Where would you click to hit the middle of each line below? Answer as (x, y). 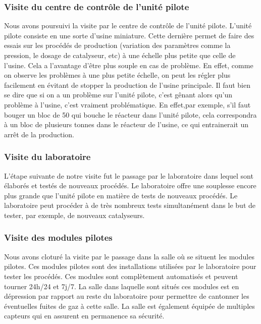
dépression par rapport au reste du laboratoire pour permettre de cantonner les (127, 296)
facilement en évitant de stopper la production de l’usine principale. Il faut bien (127, 85)
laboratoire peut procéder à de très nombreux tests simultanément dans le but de (130, 205)
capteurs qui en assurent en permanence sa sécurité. (84, 316)
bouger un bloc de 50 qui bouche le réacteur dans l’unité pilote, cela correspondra (130, 114)
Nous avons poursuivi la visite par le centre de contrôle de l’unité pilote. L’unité (128, 25)
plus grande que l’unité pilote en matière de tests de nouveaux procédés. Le (121, 195)
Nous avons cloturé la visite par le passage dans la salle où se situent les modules (129, 256)
